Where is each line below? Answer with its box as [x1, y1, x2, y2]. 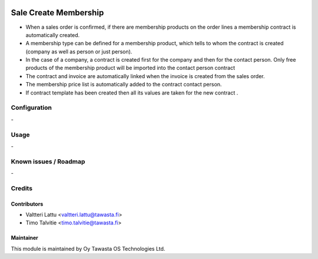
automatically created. [25, 31, 80, 38]
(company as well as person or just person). [25, 48, 132, 55]
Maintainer [11, 234, 38, 241]
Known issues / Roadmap [11, 157, 85, 166]
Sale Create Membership [11, 8, 104, 18]
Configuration [11, 103, 52, 112]
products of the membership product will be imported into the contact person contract [25, 65, 236, 72]
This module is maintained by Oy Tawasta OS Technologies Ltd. [11, 245, 165, 252]
